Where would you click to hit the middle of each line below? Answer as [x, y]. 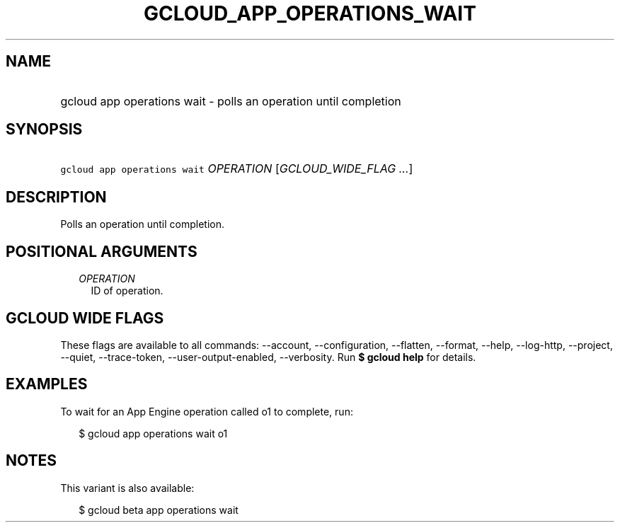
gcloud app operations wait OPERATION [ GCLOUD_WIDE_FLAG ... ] [237, 169]
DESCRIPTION [56, 197]
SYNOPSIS [44, 130]
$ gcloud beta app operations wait [159, 510]
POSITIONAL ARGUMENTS [102, 251]
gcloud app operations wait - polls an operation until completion [231, 101]
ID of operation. [127, 291]
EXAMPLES [47, 384]
